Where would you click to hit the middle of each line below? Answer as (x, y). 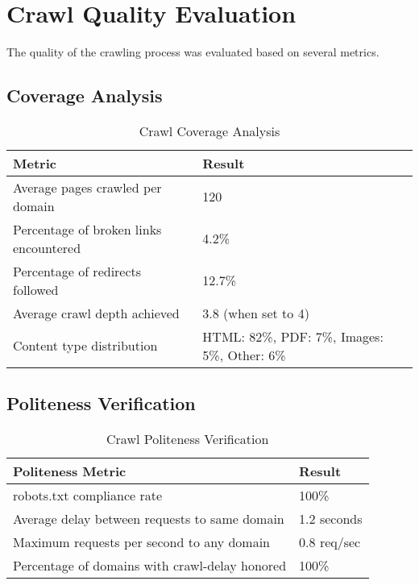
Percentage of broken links (87, 229)
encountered (47, 247)
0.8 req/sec (330, 542)
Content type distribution (85, 346)
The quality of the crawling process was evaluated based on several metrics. (193, 52)
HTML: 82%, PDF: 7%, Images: (293, 336)
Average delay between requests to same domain (149, 519)
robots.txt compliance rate (88, 496)
